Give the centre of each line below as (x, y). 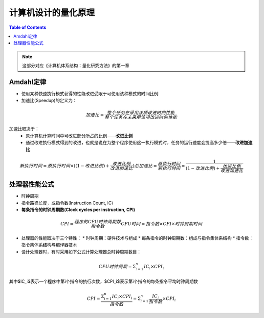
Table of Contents (28, 27)
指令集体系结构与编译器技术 (49, 245)
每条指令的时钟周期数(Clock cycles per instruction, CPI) (78, 210)
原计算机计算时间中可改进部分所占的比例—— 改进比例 (79, 136)
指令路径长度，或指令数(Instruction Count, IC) (67, 203)
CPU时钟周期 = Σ (117, 266)
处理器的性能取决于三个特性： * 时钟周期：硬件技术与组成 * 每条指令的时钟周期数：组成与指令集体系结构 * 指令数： (137, 238)
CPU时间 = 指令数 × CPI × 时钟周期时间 (162, 224)
